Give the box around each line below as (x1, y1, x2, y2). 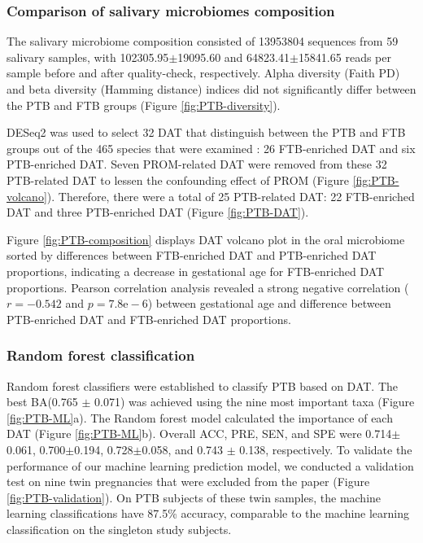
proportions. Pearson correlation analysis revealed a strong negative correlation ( (7, 278, 409, 296)
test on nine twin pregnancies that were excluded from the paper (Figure (7, 473, 370, 490)
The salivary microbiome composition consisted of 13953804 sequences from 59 (7, 33, 399, 50)
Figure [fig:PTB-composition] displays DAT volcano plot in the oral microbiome (7, 230, 405, 247)
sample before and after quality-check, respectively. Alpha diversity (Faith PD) (7, 64, 400, 81)
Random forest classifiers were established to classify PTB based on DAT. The (7, 377, 399, 394)
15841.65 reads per (298, 48, 391, 65)
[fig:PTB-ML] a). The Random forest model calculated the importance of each (7, 409, 393, 426)
